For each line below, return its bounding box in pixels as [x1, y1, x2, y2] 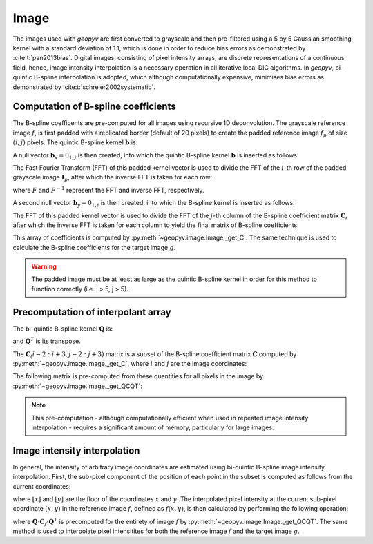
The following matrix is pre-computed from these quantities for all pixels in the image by [12, 372, 264, 380]
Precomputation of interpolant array [12, 306, 172, 318]
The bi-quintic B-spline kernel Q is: [12, 324, 113, 333]
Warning [31, 262, 57, 271]
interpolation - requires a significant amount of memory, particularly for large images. [31, 423, 274, 431]
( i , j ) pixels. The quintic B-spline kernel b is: [12, 138, 138, 146]
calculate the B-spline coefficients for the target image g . [12, 243, 176, 251]
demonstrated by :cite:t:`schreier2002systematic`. [12, 83, 155, 91]
